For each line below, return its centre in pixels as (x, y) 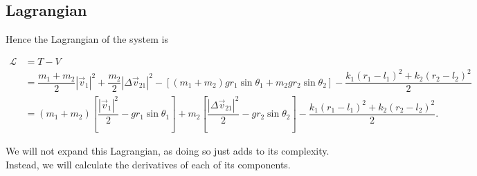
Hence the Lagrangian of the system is (87, 39)
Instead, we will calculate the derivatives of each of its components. (148, 164)
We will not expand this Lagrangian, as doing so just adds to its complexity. (168, 151)
